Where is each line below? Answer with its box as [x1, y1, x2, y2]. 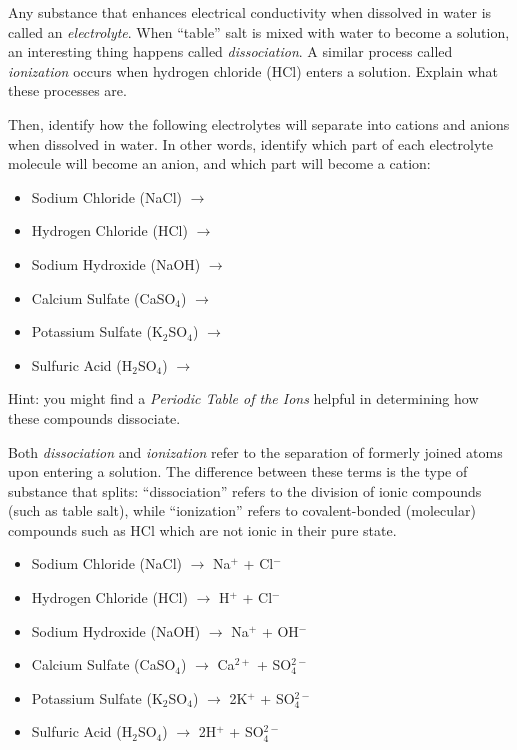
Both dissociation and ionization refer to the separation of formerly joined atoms [8, 441, 503, 462]
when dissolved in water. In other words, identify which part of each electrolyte [8, 133, 493, 154]
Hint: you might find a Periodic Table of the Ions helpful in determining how [8, 388, 479, 409]
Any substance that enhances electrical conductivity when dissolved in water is [8, 2, 492, 22]
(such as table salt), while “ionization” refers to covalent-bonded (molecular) [8, 500, 476, 521]
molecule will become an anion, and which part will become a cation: [8, 153, 431, 174]
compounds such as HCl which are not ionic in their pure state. [8, 519, 397, 540]
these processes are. [8, 80, 127, 101]
